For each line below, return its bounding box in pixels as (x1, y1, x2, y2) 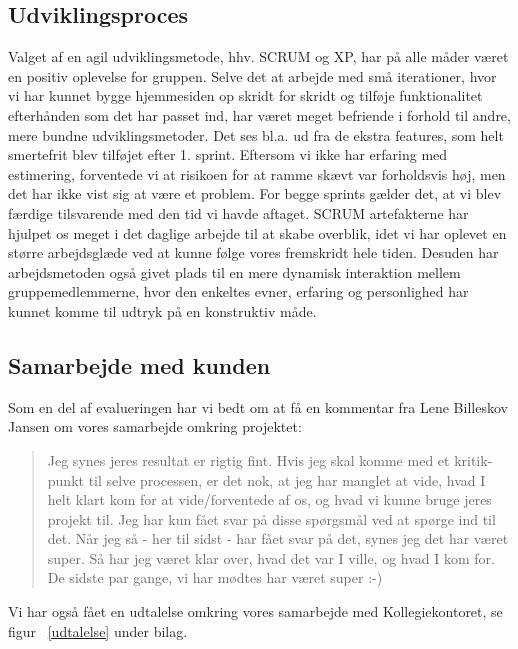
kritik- (454, 449, 493, 470)
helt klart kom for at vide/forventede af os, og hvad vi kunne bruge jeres (47, 489, 492, 510)
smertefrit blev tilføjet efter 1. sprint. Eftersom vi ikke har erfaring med (8, 144, 448, 165)
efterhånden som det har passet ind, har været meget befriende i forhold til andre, (8, 104, 511, 125)
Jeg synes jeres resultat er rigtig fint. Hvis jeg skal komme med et (47, 449, 450, 470)
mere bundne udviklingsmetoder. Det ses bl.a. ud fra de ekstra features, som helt (8, 124, 504, 145)
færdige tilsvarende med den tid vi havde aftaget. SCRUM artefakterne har (8, 202, 469, 223)
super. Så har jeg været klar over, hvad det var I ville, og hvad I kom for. (47, 547, 495, 568)
